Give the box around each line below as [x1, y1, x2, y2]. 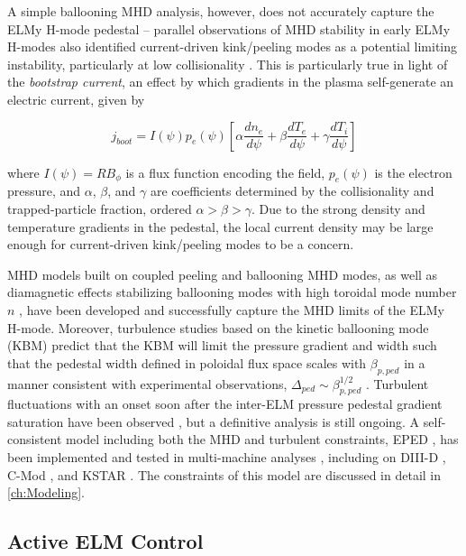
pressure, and [7, 181, 81, 200]
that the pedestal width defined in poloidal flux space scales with [7, 353, 367, 372]
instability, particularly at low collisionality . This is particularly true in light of [7, 54, 448, 73]
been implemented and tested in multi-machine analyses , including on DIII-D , [7, 448, 446, 467]
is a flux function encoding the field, [125, 162, 325, 181]
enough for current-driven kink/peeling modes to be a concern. [7, 235, 354, 254]
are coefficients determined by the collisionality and [150, 181, 434, 200]
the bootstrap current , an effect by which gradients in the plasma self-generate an [7, 72, 454, 91]
